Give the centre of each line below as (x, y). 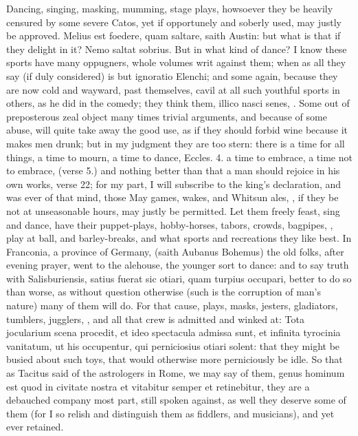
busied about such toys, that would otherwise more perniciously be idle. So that (175, 359)
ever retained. (35, 427)
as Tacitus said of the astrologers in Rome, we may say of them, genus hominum (176, 373)
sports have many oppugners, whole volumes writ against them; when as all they (176, 62)
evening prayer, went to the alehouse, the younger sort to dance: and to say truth (178, 265)
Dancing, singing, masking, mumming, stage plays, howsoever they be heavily (170, 8)
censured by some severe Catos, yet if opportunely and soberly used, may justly (174, 22)
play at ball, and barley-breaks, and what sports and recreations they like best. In (179, 238)
